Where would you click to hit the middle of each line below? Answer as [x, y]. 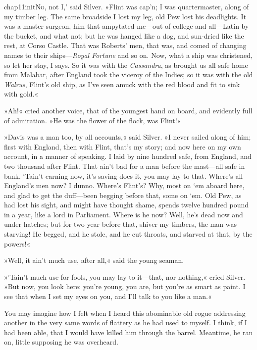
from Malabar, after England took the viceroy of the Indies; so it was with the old [128, 75]
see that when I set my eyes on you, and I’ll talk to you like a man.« [108, 296]
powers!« [17, 243]
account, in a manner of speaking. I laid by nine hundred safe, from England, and [128, 156]
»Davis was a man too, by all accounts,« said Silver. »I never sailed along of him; [128, 137]
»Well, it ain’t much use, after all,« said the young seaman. [94, 260]
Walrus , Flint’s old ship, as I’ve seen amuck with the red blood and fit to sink [122, 84]
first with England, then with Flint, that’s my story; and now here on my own [123, 146]
